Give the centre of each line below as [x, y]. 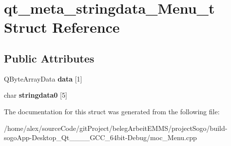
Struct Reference [62, 27]
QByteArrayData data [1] [43, 78]
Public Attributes [49, 58]
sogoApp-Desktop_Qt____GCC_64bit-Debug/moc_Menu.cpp [100, 137]
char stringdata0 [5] [36, 95]
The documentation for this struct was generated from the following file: [112, 111]
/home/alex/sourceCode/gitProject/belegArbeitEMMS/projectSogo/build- [116, 128]
